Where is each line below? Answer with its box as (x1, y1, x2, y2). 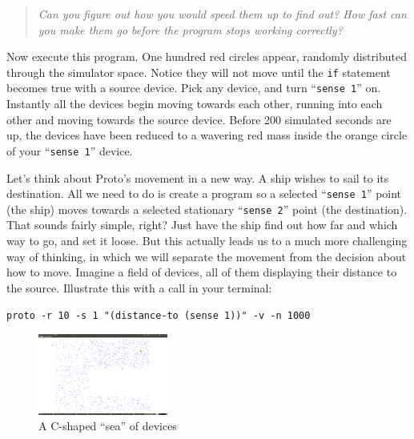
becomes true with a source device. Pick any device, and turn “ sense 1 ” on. (6, 79, 381, 96)
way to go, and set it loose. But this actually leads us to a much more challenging (6, 232, 408, 249)
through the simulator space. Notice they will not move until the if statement (6, 63, 391, 80)
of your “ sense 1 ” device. (6, 142, 133, 159)
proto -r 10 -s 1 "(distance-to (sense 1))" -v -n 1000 (6, 310, 311, 322)
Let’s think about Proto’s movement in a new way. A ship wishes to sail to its (6, 169, 389, 186)
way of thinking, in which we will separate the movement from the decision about (6, 248, 407, 264)
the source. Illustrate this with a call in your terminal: (6, 279, 272, 296)
